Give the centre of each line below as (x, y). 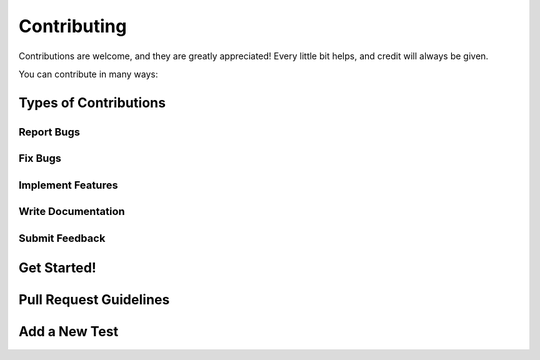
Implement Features (68, 185)
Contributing (72, 26)
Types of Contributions (92, 102)
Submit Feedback (62, 238)
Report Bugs (49, 132)
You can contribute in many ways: (88, 74)
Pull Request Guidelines (94, 299)
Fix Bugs (40, 158)
